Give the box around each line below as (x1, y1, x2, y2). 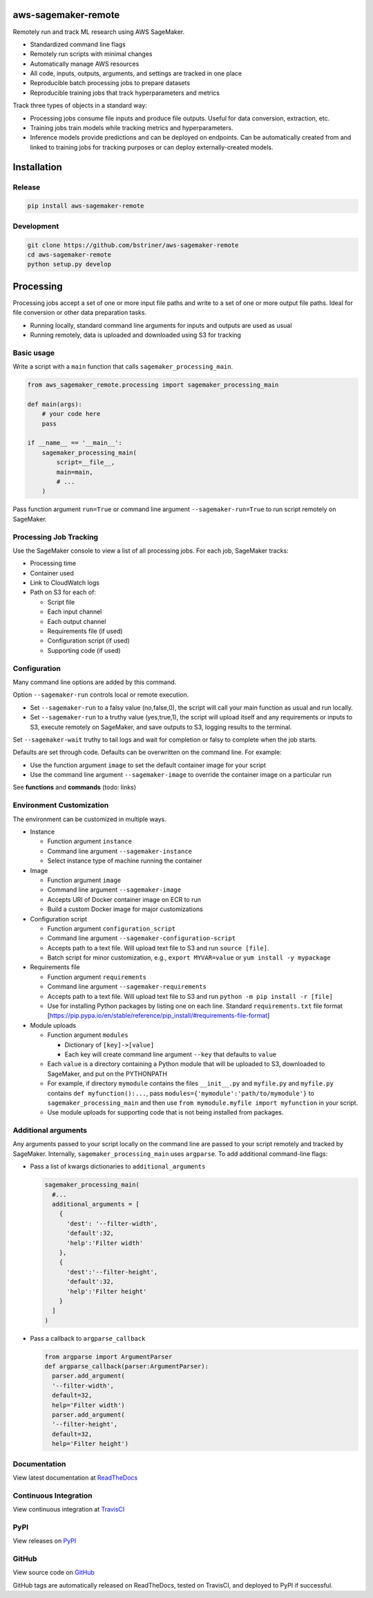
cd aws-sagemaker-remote (27, 250, 112, 259)
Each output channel (47, 617, 106, 625)
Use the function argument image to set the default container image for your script (30, 761, 266, 769)
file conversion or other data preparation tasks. (12, 309, 147, 317)
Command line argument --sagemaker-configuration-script (47, 934, 236, 942)
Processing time (30, 559, 76, 567)
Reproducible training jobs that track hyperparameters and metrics (30, 89, 220, 97)
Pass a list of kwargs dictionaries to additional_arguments (30, 1162, 206, 1170)
